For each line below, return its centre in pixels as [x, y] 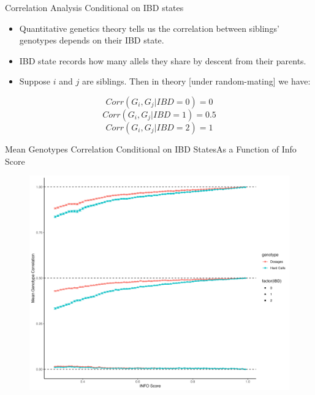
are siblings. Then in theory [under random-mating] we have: [196, 81]
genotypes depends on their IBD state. [92, 40]
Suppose [35, 81]
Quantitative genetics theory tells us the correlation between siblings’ [149, 28]
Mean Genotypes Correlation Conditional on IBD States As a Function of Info [151, 149]
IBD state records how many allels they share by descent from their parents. [163, 60]
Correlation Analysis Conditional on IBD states [94, 7]
